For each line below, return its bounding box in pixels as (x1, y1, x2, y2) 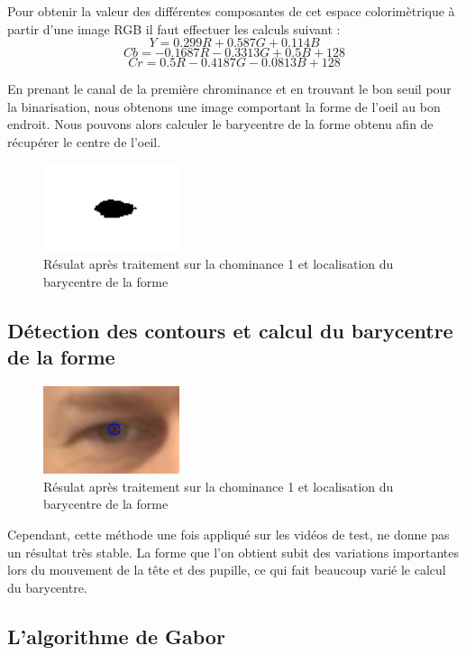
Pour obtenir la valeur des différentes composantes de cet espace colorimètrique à (7, 2, 455, 20)
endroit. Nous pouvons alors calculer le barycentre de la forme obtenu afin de (7, 115, 434, 134)
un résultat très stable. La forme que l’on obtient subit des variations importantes (7, 542, 460, 561)
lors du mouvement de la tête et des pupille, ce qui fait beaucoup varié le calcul (7, 560, 446, 579)
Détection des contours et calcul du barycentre (7, 316, 453, 344)
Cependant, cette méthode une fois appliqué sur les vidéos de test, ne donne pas (7, 525, 450, 544)
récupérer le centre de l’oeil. (7, 132, 161, 151)
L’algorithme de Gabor (7, 622, 225, 650)
